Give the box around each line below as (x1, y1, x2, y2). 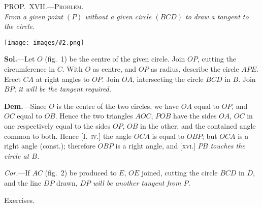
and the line (4, 177, 42, 188)
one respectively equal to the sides (4, 121, 111, 131)
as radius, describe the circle (151, 64, 239, 74)
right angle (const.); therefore (4, 140, 95, 151)
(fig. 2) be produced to (45, 167, 117, 178)
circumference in (4, 64, 55, 74)
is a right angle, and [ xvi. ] (115, 140, 196, 151)
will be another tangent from (92, 177, 181, 188)
